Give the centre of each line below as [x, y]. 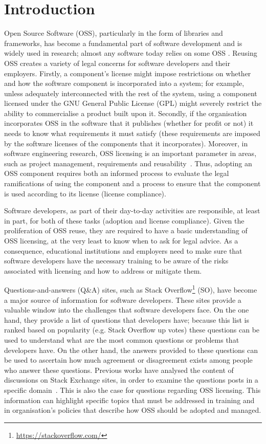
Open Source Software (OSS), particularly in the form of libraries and [114, 33]
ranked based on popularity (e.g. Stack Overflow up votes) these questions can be [132, 330]
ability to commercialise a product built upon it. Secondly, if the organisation [126, 113]
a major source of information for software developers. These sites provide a [123, 299]
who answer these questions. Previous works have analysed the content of [119, 370]
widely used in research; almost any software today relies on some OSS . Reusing [131, 53]
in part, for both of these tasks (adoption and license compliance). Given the [124, 220]
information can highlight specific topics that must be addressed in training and [129, 400]
